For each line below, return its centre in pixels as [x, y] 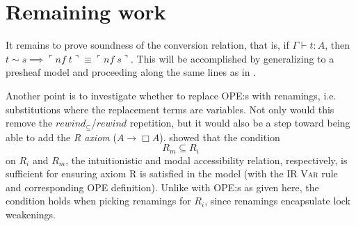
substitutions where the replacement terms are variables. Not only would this [170, 109]
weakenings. [31, 214]
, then [337, 45]
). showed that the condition [220, 137]
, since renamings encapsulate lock [277, 201]
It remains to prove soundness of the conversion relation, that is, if [147, 45]
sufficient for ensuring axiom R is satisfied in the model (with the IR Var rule [172, 173]
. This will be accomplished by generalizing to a [232, 58]
